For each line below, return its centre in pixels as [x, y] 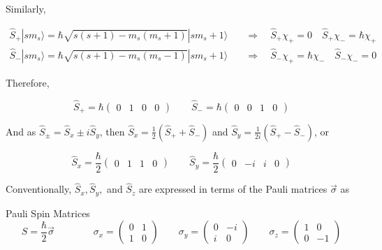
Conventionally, [39, 189]
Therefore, [28, 82]
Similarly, [26, 8]
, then [112, 131]
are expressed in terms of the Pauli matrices [233, 189]
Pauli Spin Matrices [48, 213]
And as [21, 131]
